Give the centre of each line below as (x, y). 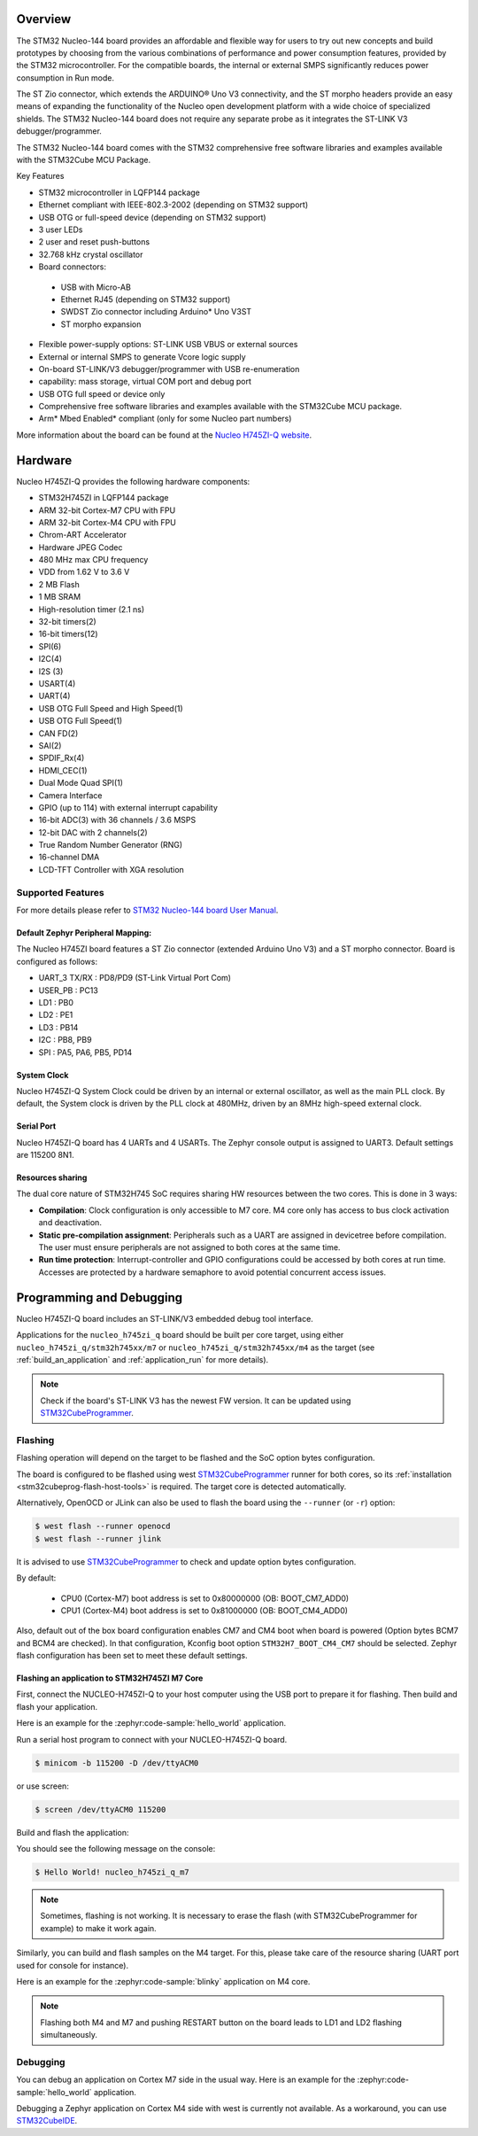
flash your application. (57, 1706)
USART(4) (57, 684)
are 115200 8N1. (45, 1155)
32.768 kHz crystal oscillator (91, 254)
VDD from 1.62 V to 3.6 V (84, 572)
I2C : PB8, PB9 (65, 1040)
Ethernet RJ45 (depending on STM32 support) (146, 299)
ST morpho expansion (101, 324)
